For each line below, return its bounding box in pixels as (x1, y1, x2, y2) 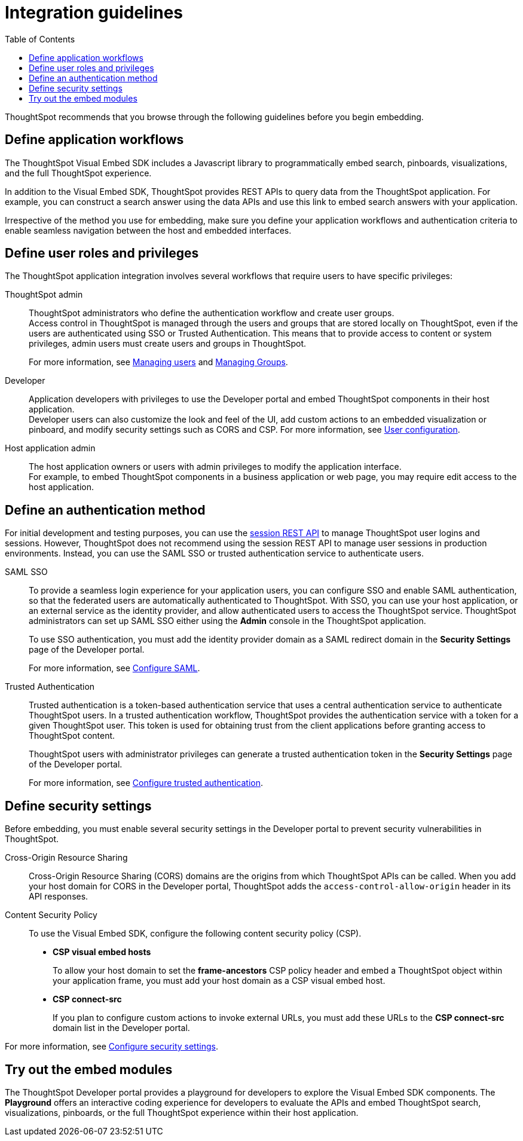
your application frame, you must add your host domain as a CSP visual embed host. (53, 975, 386, 986)
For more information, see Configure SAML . (29, 663, 200, 674)
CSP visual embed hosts (53, 947, 151, 958)
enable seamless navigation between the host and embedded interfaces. (5, 225, 292, 235)
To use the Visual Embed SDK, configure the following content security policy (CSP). (29, 928, 362, 939)
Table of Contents (5, 33, 75, 44)
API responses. (29, 891, 88, 902)
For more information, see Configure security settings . (5, 1041, 218, 1052)
